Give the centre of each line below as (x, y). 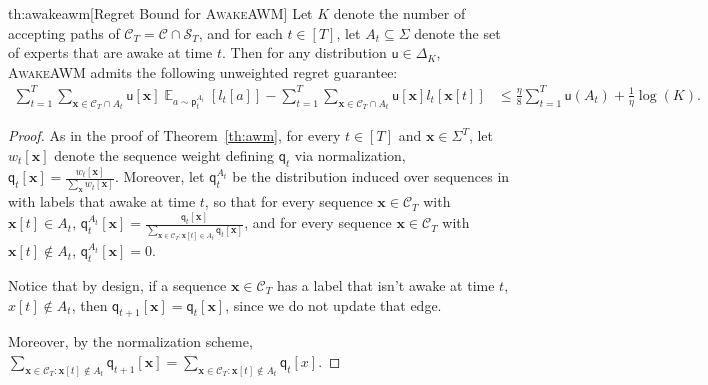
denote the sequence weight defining (164, 154)
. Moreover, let (159, 176)
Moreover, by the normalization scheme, (130, 341)
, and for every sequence (318, 222)
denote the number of (399, 13)
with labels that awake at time (102, 201)
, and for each (240, 32)
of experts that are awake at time (110, 52)
